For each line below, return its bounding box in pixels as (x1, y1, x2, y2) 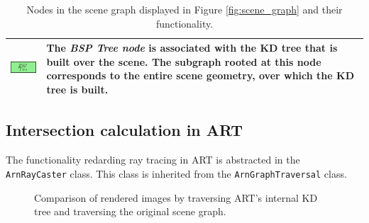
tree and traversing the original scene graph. (34, 204, 226, 219)
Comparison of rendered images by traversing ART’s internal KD (34, 190, 318, 205)
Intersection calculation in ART (6, 119, 243, 141)
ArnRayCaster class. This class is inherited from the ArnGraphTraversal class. (6, 166, 347, 181)
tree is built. (46, 81, 109, 96)
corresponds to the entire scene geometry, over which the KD (46, 68, 354, 83)
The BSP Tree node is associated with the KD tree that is (46, 40, 338, 55)
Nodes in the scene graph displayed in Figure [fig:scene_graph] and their (26, 2, 343, 16)
